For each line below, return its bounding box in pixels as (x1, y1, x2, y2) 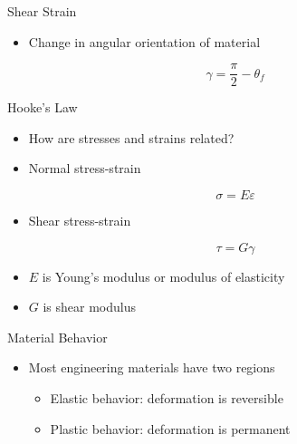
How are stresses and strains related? (28, 128, 235, 147)
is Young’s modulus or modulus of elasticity (42, 266, 285, 285)
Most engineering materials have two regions (28, 358, 275, 377)
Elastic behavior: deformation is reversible (50, 389, 283, 407)
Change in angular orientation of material (28, 32, 261, 51)
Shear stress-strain (28, 211, 131, 230)
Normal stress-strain (28, 159, 141, 178)
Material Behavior (7, 327, 108, 346)
